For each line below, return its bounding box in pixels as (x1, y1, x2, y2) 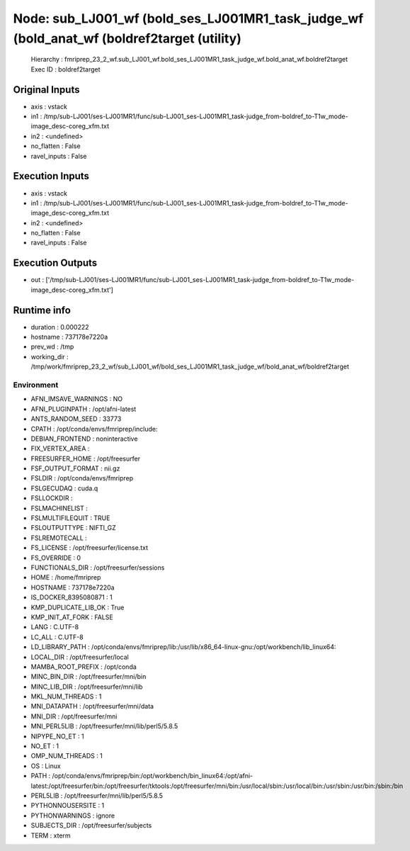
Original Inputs (13, 84, 80, 96)
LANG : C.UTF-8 (30, 623, 79, 631)
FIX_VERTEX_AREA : (30, 444, 90, 453)
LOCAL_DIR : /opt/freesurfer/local (30, 653, 129, 661)
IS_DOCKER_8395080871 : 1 (30, 593, 113, 602)
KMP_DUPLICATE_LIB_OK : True (30, 603, 125, 612)
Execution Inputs (13, 170, 90, 182)
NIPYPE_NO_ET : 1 (30, 732, 84, 740)
